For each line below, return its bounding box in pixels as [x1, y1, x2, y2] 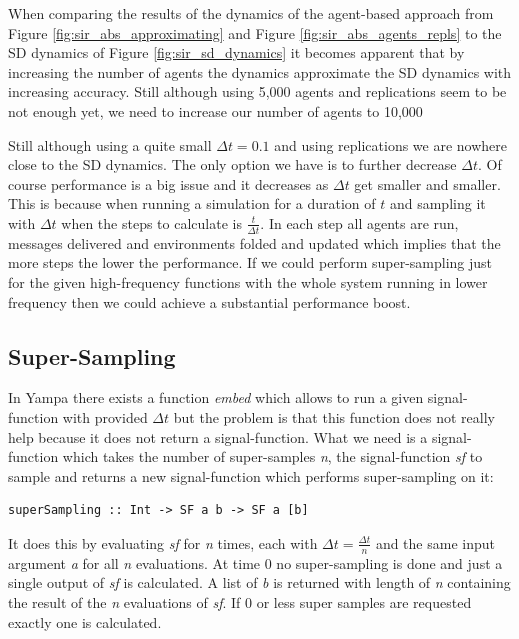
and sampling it [389, 193, 486, 214]
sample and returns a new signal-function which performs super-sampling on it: [8, 465, 494, 486]
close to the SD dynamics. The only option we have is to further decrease [8, 154, 457, 175]
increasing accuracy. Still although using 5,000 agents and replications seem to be [8, 81, 507, 102]
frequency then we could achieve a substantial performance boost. [8, 291, 411, 312]
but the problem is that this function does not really [173, 406, 495, 427]
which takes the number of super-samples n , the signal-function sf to [62, 446, 483, 467]
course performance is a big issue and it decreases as [8, 173, 329, 194]
